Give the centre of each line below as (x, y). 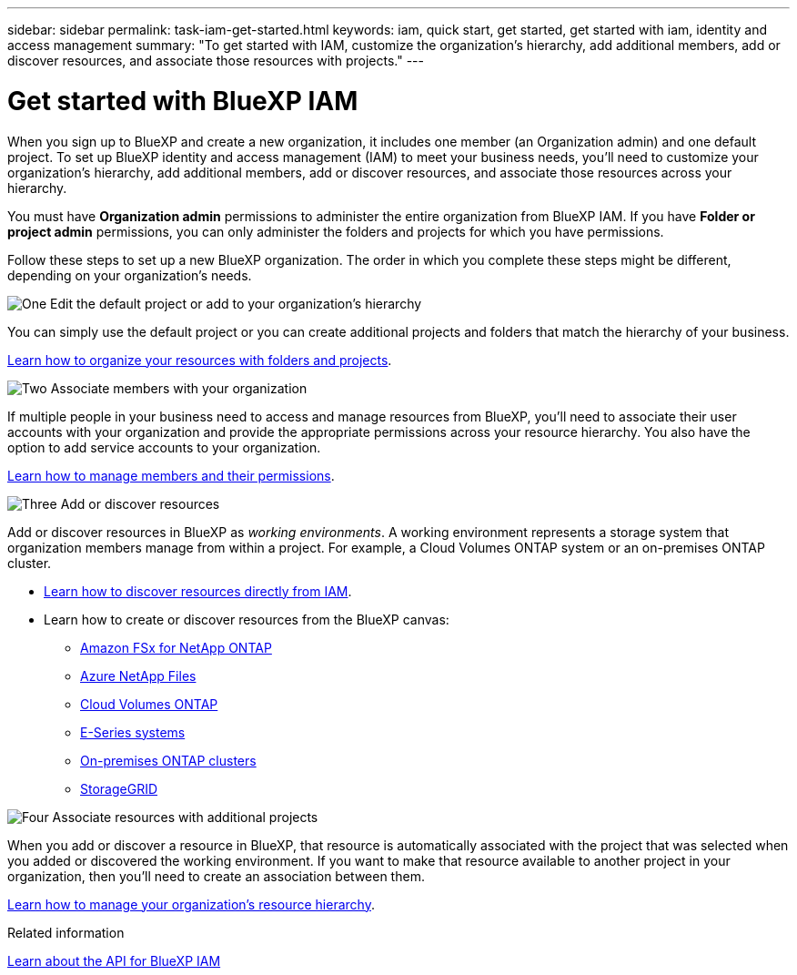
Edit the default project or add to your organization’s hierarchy (236, 303)
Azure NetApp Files (138, 675)
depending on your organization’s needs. (130, 275)
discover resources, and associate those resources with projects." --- (216, 61)
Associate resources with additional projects (185, 817)
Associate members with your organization (179, 388)
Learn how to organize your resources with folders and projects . (200, 360)
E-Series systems (133, 732)
